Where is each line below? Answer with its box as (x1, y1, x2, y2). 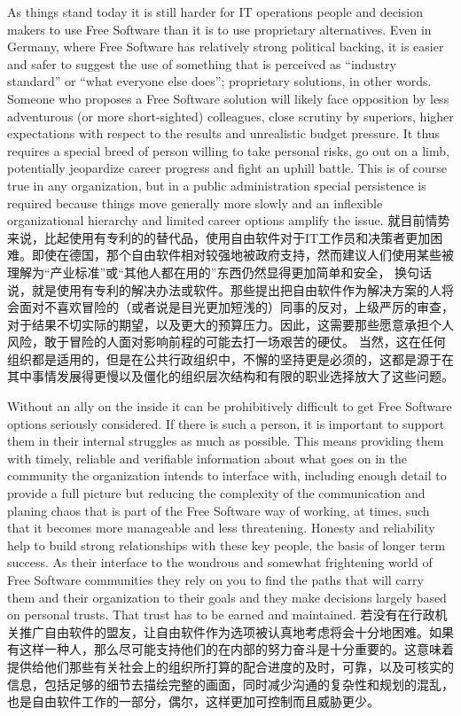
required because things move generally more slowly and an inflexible (7, 193, 383, 212)
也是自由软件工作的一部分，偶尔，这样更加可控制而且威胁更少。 (7, 692, 379, 711)
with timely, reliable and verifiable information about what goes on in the (7, 448, 407, 467)
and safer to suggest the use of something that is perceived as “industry (7, 54, 396, 73)
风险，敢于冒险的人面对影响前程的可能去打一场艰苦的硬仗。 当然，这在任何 (7, 332, 446, 351)
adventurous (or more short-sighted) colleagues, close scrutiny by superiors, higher (7, 106, 454, 125)
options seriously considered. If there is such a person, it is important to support (7, 414, 445, 432)
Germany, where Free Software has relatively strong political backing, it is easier (7, 37, 444, 56)
